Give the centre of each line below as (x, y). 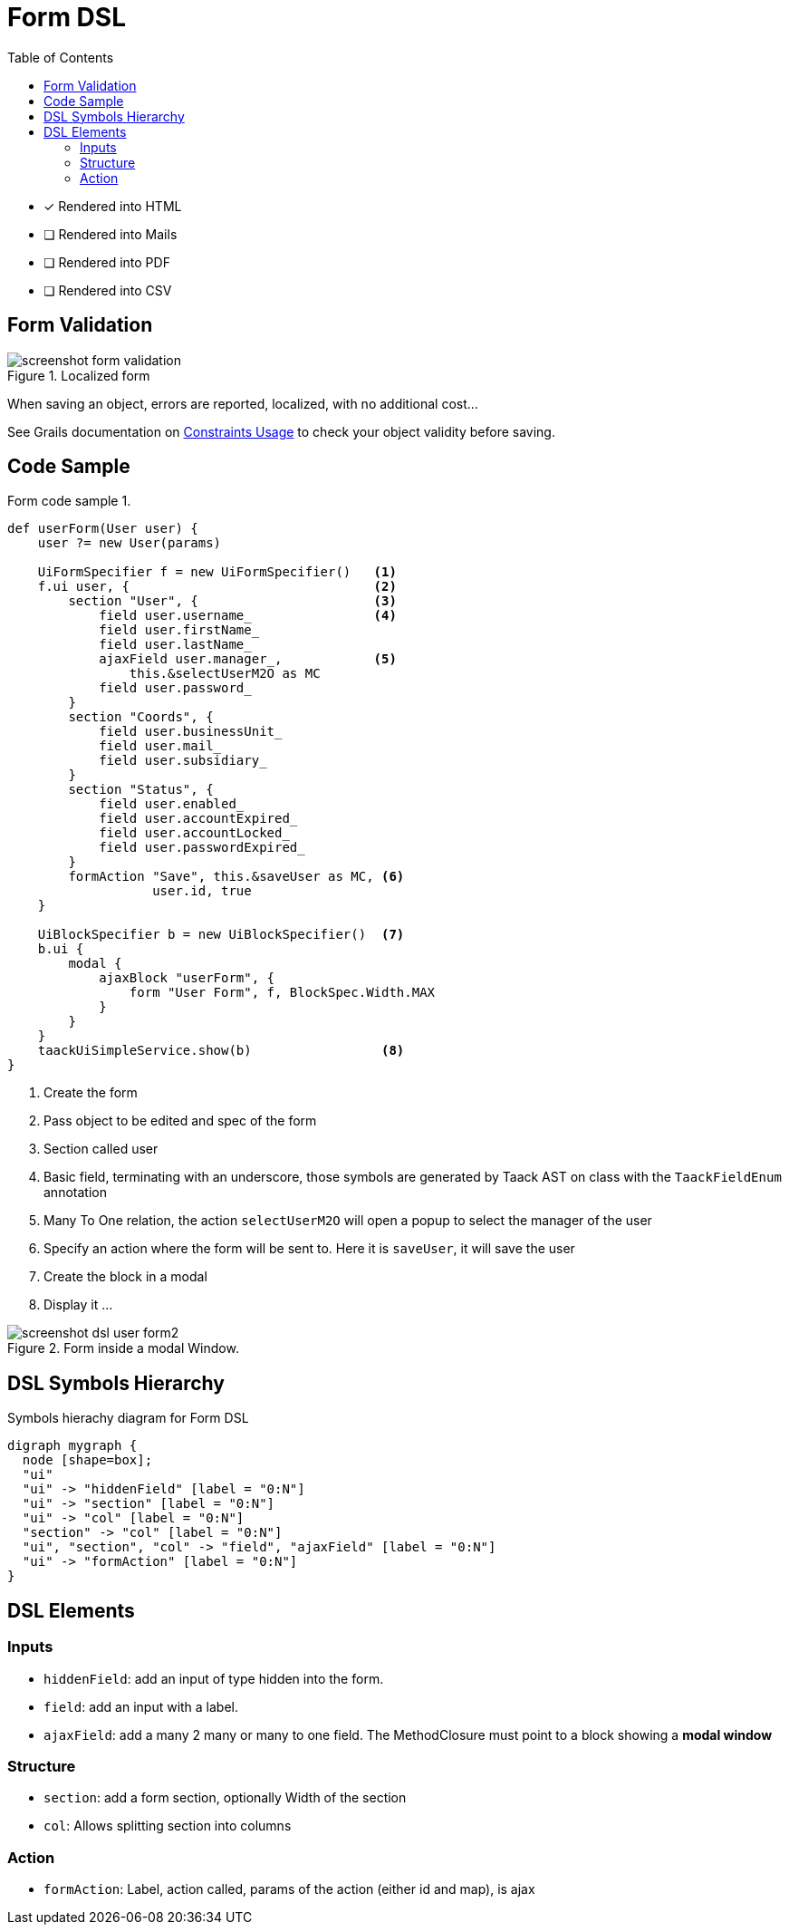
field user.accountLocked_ (194, 833)
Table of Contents (61, 57)
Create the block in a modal (125, 1277)
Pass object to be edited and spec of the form (180, 1121)
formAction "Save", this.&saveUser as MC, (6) (236, 877)
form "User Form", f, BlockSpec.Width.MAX (282, 993)
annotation (75, 1193)
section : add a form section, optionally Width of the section (225, 1798)
